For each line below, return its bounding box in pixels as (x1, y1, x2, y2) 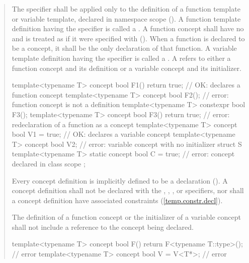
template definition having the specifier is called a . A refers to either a (12, 52, 231, 63)
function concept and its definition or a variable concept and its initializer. (12, 62, 241, 73)
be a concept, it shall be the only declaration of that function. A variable (12, 43, 237, 53)
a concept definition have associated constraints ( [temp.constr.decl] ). (12, 195, 223, 205)
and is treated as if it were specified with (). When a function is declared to (12, 33, 245, 43)
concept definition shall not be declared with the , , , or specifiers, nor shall (12, 185, 244, 196)
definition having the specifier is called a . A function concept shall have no (12, 23, 244, 34)
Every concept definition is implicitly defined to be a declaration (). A (12, 175, 228, 186)
